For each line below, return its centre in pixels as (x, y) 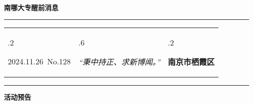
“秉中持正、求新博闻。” (119, 61)
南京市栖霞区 (191, 61)
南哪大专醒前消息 (31, 7)
